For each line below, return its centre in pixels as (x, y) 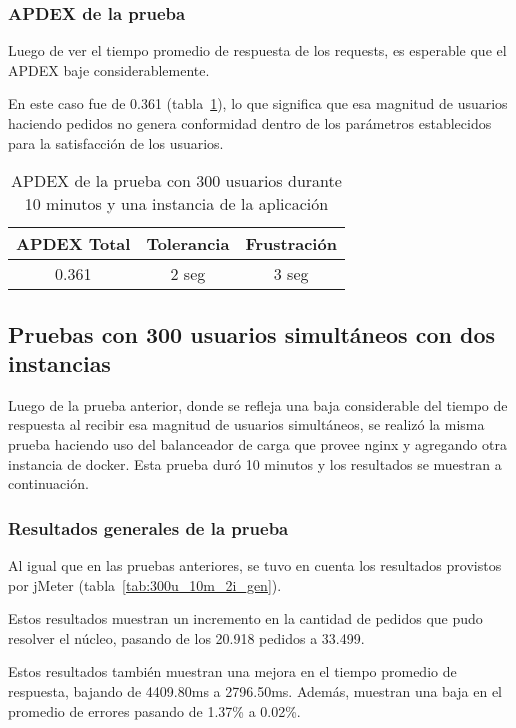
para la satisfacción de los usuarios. (116, 142)
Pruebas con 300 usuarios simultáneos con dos (251, 333)
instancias (59, 362)
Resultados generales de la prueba (148, 527)
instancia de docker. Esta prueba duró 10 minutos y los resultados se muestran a (255, 463)
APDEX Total (73, 244)
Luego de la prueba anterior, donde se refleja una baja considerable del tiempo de (258, 404)
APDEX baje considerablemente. (109, 69)
